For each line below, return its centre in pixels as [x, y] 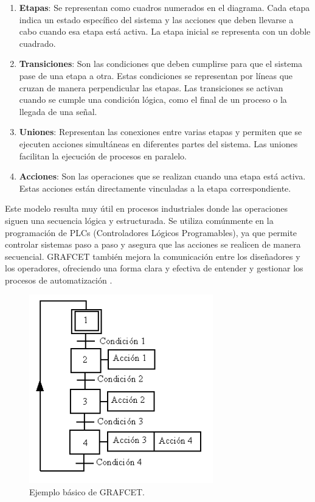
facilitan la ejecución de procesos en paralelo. [103, 155]
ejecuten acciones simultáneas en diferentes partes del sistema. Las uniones [158, 143]
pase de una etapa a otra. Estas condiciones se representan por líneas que [156, 75]
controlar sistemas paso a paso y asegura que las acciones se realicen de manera [153, 244]
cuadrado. [37, 43]
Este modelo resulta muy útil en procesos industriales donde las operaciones [146, 208]
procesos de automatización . [59, 280]
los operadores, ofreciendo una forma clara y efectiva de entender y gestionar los [154, 268]
